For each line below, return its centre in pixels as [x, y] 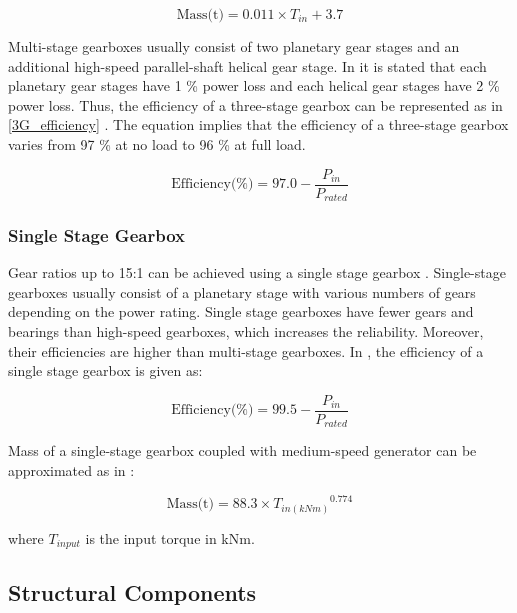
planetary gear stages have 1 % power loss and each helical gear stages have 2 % [254, 85]
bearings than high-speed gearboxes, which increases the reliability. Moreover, [246, 331]
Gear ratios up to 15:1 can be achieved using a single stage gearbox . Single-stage [257, 272]
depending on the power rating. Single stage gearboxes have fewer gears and [241, 311]
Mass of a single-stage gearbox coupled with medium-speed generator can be [242, 450]
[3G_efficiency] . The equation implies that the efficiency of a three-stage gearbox [258, 124]
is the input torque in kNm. [170, 537]
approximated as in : [71, 469]
